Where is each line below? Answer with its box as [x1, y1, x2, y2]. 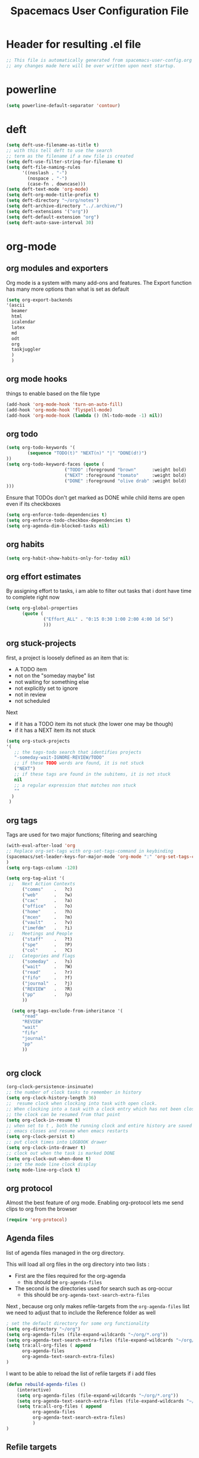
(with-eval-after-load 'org [6, 843, 76, 849]
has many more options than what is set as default [6, 285, 129, 293]
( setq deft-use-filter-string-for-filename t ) [6, 159, 123, 165]
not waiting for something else [14, 678, 89, 685]
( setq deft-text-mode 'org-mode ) [6, 186, 89, 193]
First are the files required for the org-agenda [14, 1272, 126, 1279]
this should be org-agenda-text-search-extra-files [23, 1291, 150, 1298]
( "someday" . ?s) [21, 959, 73, 964]
